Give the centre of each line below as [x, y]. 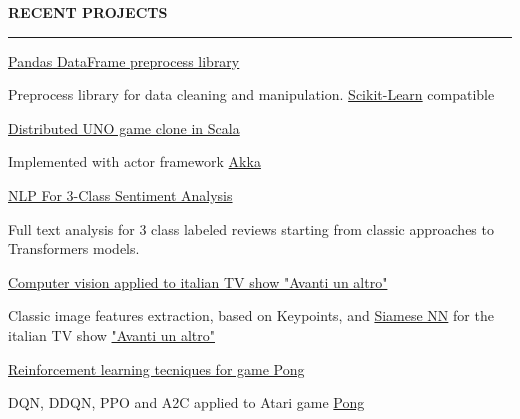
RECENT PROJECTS [88, 12]
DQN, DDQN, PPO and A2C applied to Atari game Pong [186, 402]
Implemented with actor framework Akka [134, 161]
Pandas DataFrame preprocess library [124, 60]
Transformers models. [74, 248]
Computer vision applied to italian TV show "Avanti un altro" [198, 281]
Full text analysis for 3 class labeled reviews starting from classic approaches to [251, 228]
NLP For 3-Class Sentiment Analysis [120, 194]
